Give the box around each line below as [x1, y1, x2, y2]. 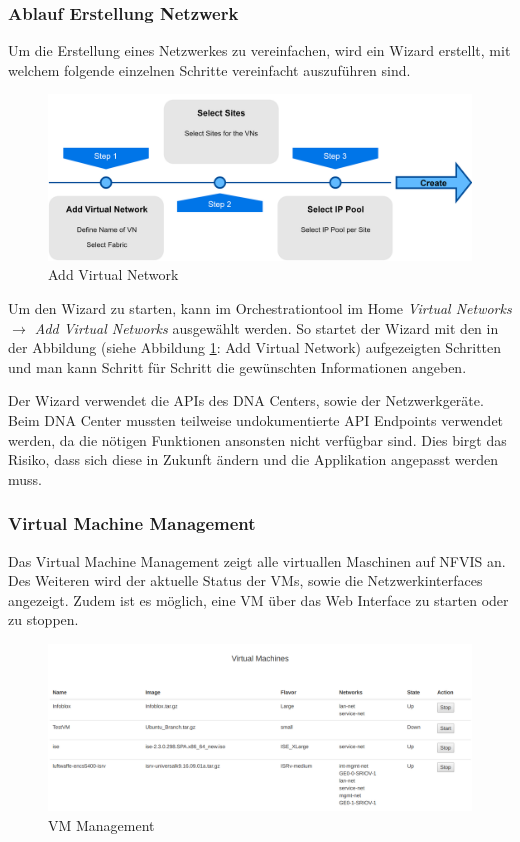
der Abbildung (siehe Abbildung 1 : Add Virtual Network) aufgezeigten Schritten [8, 337, 502, 358]
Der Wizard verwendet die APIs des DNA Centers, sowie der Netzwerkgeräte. [8, 390, 484, 411]
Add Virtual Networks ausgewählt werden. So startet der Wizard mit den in [34, 317, 499, 338]
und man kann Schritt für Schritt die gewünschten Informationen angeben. [8, 356, 467, 377]
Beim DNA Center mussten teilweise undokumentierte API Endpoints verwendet [8, 410, 504, 431]
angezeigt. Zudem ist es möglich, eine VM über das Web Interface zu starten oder [8, 589, 509, 610]
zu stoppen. [8, 609, 79, 630]
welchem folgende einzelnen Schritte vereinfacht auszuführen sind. [8, 59, 411, 80]
